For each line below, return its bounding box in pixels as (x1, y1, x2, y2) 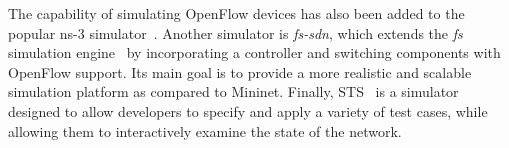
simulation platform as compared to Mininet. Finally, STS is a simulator (8, 81, 459, 102)
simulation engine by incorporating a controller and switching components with (8, 42, 501, 63)
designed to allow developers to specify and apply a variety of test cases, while (8, 100, 488, 121)
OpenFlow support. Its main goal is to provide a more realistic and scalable (8, 61, 472, 82)
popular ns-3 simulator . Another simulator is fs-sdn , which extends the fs (8, 22, 463, 43)
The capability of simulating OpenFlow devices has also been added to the (8, 3, 465, 23)
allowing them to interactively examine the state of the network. (8, 120, 402, 141)
